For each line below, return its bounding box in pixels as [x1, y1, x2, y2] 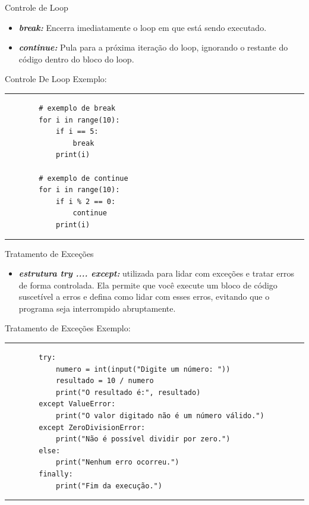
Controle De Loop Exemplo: [5, 73, 107, 85]
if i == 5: [55, 127, 99, 136]
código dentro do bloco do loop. [18, 52, 134, 65]
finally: [39, 470, 73, 478]
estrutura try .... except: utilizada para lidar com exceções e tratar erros [18, 267, 294, 280]
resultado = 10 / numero [55, 377, 154, 385]
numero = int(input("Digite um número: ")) [55, 365, 231, 374]
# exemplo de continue [39, 174, 128, 183]
